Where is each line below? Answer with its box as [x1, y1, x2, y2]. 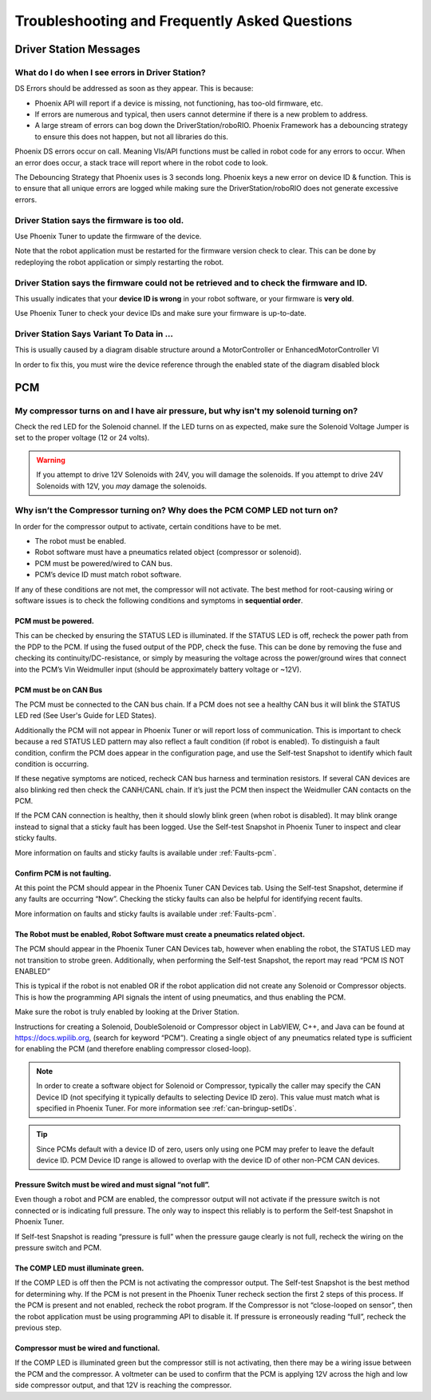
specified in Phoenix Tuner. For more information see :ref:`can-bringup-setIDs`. [36, 1103, 297, 1113]
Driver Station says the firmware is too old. [14, 214, 184, 225]
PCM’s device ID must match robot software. [34, 570, 182, 580]
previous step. [14, 1322, 62, 1332]
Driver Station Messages [14, 42, 141, 56]
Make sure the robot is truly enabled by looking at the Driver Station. [14, 1007, 239, 1017]
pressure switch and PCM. [14, 1243, 102, 1253]
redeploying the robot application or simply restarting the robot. [14, 257, 224, 267]
